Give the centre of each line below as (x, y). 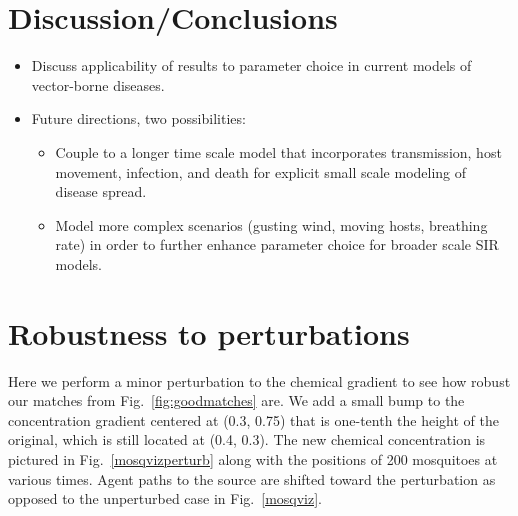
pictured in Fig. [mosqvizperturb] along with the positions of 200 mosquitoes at (253, 458)
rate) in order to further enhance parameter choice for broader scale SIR (277, 244)
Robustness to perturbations (209, 332)
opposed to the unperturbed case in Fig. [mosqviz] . (165, 498)
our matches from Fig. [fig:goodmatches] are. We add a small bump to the (236, 400)
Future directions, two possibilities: (138, 118)
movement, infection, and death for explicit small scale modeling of (261, 171)
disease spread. (101, 191)
